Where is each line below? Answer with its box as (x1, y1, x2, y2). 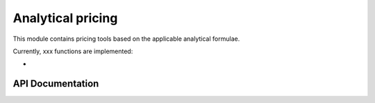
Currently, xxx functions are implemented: (12, 47, 133, 55)
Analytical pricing (12, 10, 118, 26)
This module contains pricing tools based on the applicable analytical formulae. (12, 35, 240, 43)
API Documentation (12, 78, 99, 90)
